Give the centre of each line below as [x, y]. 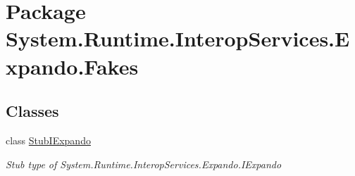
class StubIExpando [48, 140]
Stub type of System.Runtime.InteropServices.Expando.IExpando [144, 164]
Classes [32, 111]
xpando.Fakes [72, 66]
